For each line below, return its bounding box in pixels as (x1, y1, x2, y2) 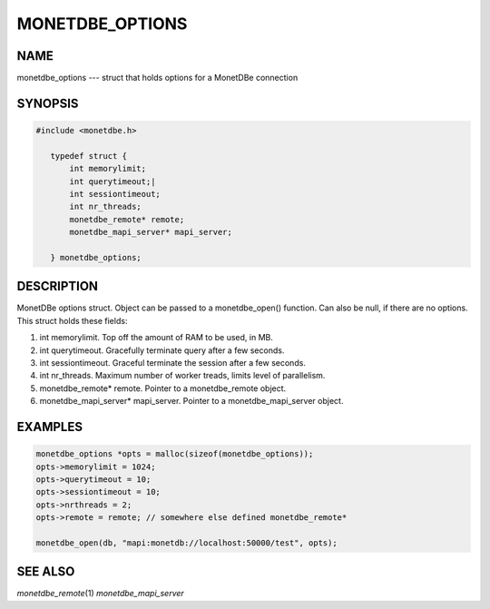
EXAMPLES (16, 419, 83, 435)
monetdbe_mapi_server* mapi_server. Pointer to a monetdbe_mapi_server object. (39, 396, 344, 407)
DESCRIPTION (16, 279, 99, 294)
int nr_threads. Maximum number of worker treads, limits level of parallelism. (39, 370, 326, 381)
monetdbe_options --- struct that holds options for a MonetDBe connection (16, 73, 299, 83)
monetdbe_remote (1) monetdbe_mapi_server (16, 588, 185, 599)
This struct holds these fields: (16, 315, 128, 326)
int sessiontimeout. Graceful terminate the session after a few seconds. (39, 358, 306, 368)
